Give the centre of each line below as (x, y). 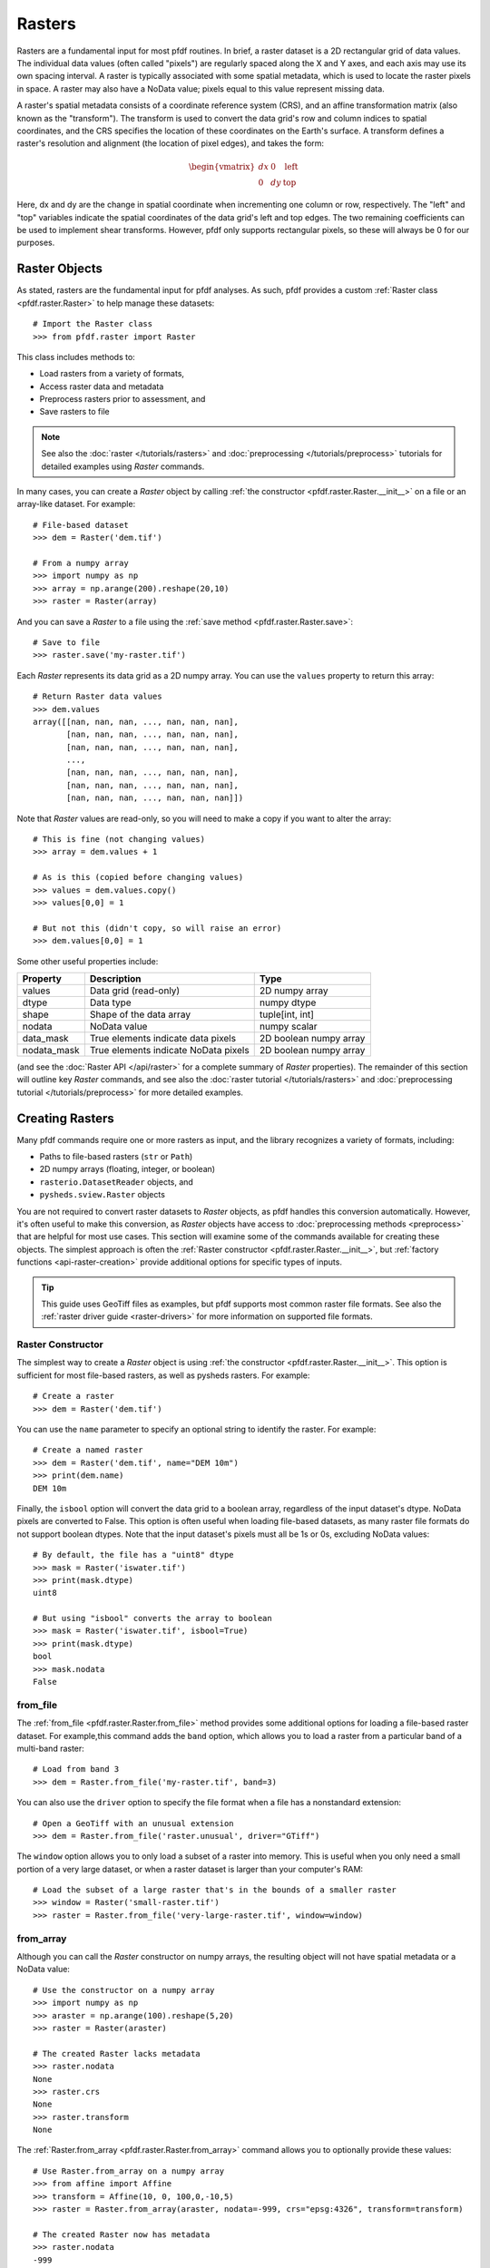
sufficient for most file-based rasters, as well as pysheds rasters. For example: (163, 1375)
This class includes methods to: (76, 357)
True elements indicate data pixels (162, 1038)
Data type (110, 1002)
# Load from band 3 (76, 1769)
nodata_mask (51, 1050)
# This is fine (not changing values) (119, 840)
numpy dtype (288, 1002)
